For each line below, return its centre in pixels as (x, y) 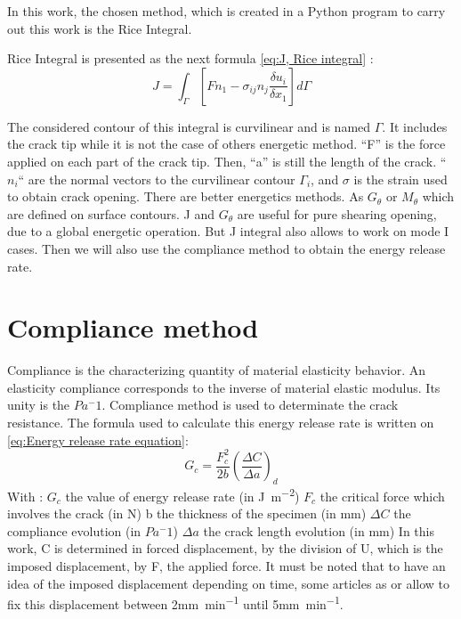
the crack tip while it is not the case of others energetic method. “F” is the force (226, 144)
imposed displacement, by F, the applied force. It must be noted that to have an (226, 566)
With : (25, 496)
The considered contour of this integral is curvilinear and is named (189, 126)
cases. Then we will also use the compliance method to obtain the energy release (226, 248)
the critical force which (382, 496)
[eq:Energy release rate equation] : (98, 440)
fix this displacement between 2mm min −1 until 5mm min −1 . (175, 603)
